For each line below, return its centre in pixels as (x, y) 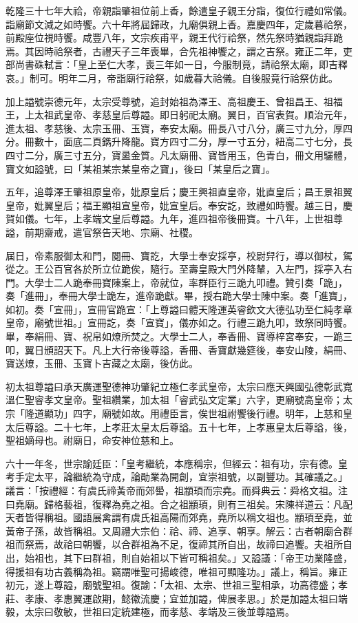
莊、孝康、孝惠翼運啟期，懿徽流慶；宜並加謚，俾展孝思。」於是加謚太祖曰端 (177, 598)
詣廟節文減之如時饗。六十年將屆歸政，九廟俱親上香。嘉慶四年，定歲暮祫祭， (179, 24)
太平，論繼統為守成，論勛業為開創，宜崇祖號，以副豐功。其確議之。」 (191, 477)
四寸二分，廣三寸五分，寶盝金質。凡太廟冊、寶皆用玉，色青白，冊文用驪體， (179, 155)
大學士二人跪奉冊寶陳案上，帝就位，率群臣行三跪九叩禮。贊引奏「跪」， (186, 282)
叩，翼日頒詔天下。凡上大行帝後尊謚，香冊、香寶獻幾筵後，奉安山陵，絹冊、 (179, 349)
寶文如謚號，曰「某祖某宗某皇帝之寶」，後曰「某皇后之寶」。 (140, 168)
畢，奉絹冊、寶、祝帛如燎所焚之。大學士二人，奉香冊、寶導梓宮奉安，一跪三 (179, 336)
